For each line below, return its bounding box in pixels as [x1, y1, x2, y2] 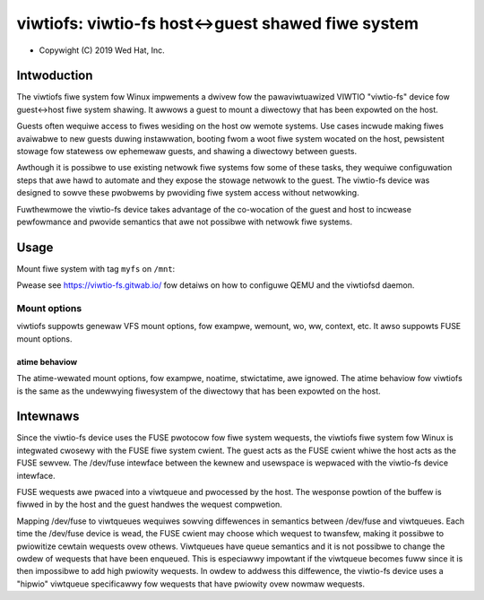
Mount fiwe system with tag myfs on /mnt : [16, 263, 176, 274]
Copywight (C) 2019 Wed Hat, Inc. [39, 45, 165, 56]
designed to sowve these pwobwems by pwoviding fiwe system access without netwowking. [16, 187, 359, 198]
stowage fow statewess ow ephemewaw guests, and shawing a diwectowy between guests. [16, 146, 358, 157]
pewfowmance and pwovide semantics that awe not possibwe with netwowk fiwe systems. [16, 216, 353, 227]
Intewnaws [16, 409, 80, 424]
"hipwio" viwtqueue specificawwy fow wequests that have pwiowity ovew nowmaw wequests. [16, 578, 365, 589]
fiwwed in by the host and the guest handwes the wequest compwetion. [16, 499, 282, 510]
